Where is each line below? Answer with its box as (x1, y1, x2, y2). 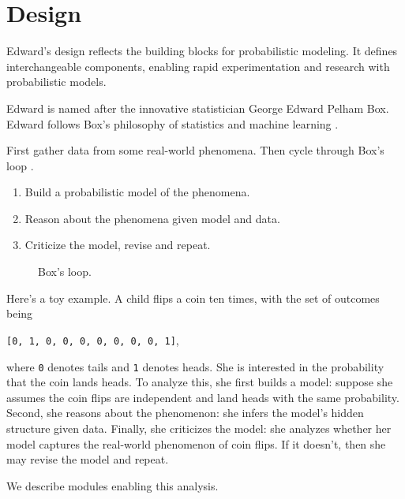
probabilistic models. (6, 73, 107, 90)
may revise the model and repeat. (6, 451, 169, 467)
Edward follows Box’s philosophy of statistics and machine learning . (6, 115, 339, 132)
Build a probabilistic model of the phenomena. (24, 184, 250, 200)
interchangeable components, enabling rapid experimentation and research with (6, 58, 390, 74)
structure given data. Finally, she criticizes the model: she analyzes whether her (6, 419, 392, 436)
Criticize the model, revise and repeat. (24, 236, 211, 253)
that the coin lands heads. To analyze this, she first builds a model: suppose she (6, 374, 393, 390)
